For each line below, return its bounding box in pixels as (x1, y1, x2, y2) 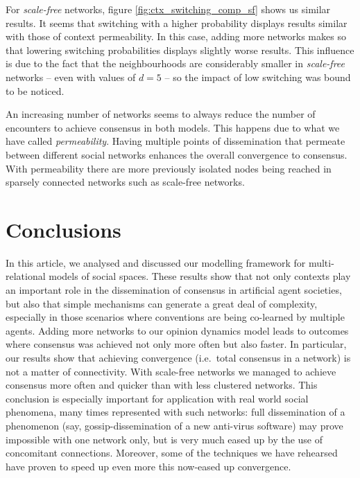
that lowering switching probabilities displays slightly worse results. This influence (6, 42, 354, 57)
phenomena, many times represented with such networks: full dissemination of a (6, 405, 345, 419)
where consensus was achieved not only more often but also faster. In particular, (6, 337, 347, 351)
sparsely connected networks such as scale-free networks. (6, 175, 245, 189)
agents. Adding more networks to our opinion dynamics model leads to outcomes (6, 323, 349, 337)
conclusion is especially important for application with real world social (6, 391, 309, 405)
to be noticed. (6, 83, 65, 98)
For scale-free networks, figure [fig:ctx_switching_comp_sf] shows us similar (6, 2, 331, 16)
